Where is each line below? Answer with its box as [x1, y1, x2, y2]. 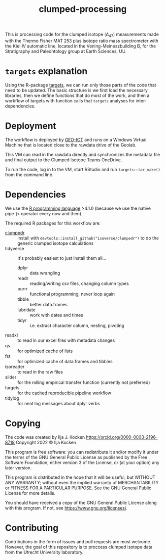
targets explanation [5, 66, 88, 77]
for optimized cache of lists [17, 348, 73, 354]
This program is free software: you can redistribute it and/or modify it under [5, 449, 159, 455]
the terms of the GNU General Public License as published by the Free [5, 454, 148, 460]
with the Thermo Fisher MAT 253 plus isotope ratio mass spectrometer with [5, 38, 159, 44]
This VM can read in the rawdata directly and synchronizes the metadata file [5, 151, 160, 157]
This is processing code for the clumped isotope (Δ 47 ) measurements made [5, 31, 159, 38]
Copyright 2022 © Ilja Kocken [15, 439, 76, 445]
